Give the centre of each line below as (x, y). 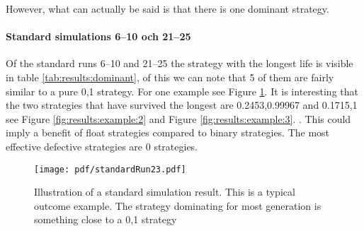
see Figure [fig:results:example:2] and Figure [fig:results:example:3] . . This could (178, 118)
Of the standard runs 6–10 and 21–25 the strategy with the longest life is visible (180, 63)
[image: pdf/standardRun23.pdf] (110, 169)
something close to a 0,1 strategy (106, 219)
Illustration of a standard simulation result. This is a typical (165, 192)
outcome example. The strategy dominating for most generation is (178, 205)
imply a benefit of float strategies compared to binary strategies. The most (168, 132)
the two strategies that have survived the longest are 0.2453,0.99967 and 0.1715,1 (182, 105)
